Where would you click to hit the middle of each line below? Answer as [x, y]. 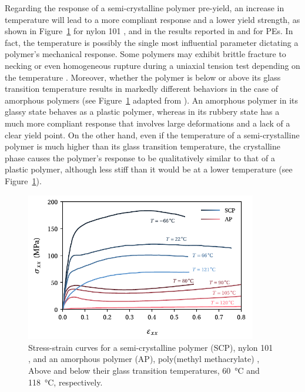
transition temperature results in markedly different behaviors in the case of [141, 89]
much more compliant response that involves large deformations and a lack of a [148, 123]
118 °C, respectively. [66, 382]
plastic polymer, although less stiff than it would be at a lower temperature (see [149, 169]
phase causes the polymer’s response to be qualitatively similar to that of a [140, 157]
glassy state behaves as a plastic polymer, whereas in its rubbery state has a [142, 112]
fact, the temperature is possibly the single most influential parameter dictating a [152, 42]
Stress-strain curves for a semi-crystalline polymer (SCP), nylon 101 [151, 347]
